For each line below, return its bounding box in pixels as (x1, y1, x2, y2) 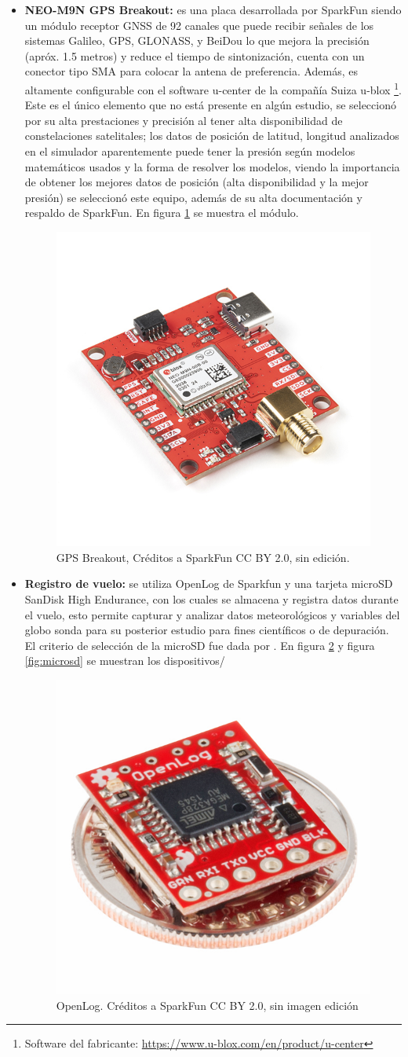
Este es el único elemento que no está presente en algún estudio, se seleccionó (24, 97, 396, 113)
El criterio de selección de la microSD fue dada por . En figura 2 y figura (24, 637, 375, 653)
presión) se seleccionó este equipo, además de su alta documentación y (24, 189, 362, 205)
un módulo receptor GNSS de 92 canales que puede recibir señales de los (24, 17, 374, 33)
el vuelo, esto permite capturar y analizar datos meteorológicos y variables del (24, 606, 400, 622)
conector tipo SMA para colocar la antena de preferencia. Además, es (24, 63, 359, 79)
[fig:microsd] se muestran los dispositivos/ (24, 652, 225, 669)
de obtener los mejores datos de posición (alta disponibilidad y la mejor (24, 174, 369, 190)
